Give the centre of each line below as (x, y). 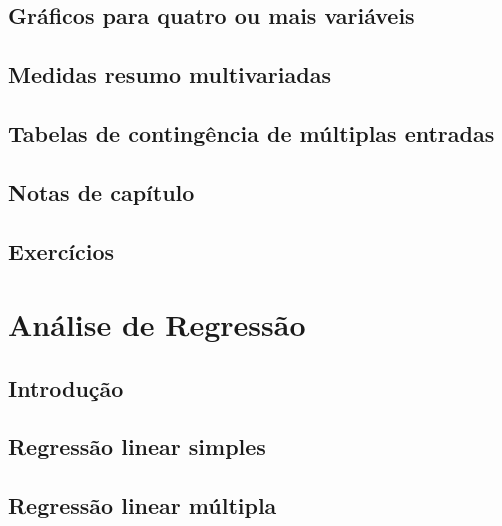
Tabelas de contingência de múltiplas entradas (251, 132)
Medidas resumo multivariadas (169, 74)
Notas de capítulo (101, 191)
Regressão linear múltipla (142, 505)
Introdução (66, 387)
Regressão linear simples (137, 446)
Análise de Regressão (157, 324)
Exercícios (61, 250)
